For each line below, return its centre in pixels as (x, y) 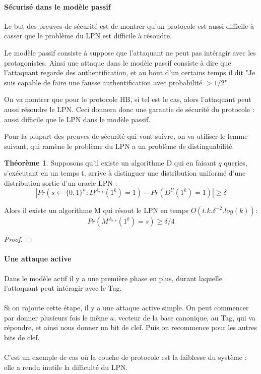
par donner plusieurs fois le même (56, 317)
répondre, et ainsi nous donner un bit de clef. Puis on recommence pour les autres (131, 327)
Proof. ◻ (18, 239)
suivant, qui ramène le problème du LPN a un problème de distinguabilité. (119, 146)
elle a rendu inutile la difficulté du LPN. (66, 367)
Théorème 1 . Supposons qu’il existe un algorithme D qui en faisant (110, 163)
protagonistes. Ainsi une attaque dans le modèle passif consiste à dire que (118, 62)
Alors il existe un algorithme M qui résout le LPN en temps (96, 210)
